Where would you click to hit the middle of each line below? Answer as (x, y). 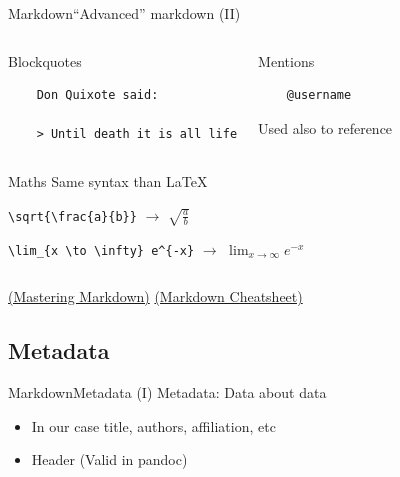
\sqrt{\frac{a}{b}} (72, 216)
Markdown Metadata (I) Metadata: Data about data (167, 392)
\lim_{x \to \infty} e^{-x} (101, 250)
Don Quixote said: (97, 95)
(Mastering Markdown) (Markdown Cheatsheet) (155, 296)
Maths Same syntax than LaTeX (108, 180)
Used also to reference (325, 127)
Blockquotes (45, 60)
